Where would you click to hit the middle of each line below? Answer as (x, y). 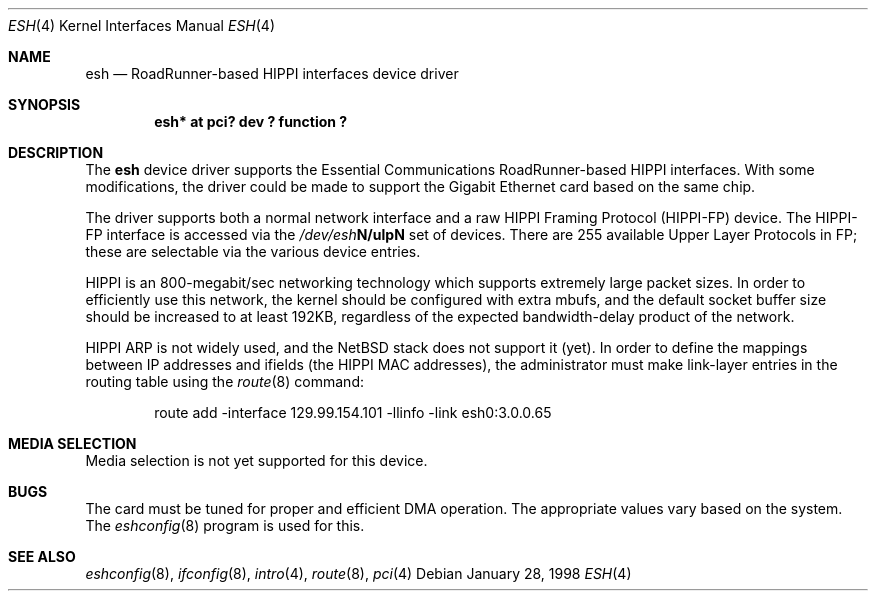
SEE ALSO (42, 556)
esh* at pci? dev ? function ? (251, 121)
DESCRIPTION (56, 152)
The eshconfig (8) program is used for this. (225, 525)
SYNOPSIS (44, 104)
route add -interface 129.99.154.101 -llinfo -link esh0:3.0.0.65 (353, 412)
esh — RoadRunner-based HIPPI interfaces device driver (272, 73)
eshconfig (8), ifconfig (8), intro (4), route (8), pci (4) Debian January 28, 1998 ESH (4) (358, 573)
